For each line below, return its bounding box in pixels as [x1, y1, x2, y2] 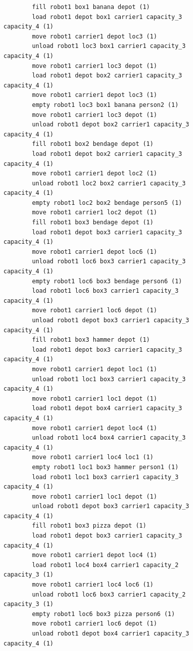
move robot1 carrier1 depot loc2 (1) [32, 170, 157, 177]
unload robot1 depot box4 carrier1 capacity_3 [32, 630, 190, 637]
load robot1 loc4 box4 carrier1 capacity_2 [32, 561, 179, 569]
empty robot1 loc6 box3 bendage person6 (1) [32, 277, 182, 285]
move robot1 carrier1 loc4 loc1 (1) [32, 454, 154, 461]
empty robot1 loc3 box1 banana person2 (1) [32, 101, 179, 108]
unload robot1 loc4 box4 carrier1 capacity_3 [32, 434, 186, 442]
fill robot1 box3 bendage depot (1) [32, 219, 154, 226]
